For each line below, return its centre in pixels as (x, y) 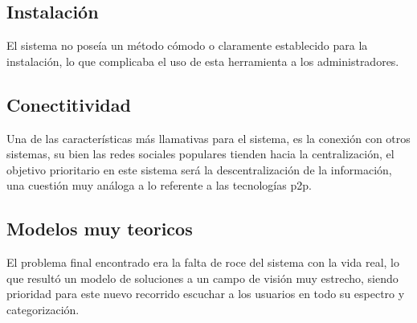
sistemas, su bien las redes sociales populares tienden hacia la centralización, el (200, 154)
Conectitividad (69, 104)
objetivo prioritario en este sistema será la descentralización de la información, (199, 169)
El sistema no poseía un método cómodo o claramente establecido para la (187, 45)
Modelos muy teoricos (100, 229)
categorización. (43, 309)
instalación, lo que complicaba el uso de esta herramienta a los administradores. (203, 61)
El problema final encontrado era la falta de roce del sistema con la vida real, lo (203, 262)
